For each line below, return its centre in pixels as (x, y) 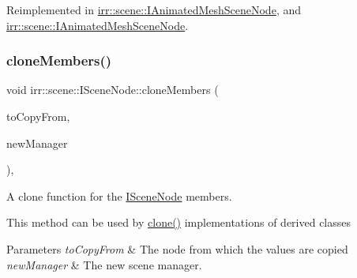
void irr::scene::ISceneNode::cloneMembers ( (113, 90)
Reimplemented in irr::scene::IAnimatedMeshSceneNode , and (154, 9)
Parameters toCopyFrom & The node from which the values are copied (177, 248)
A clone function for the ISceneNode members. (119, 195)
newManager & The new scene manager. (104, 264)
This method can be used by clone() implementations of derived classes (179, 222)
